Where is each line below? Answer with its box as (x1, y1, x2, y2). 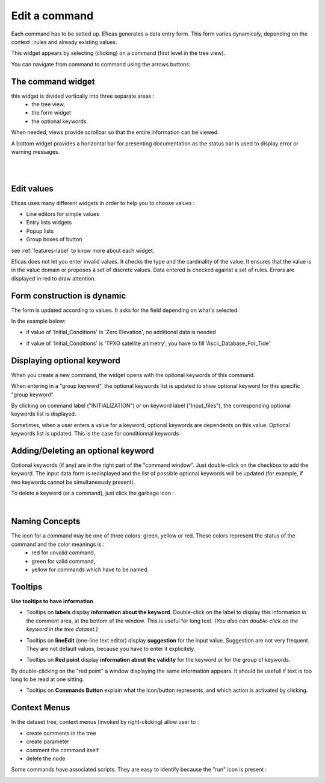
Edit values (11, 183, 54, 194)
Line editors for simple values (26, 211, 99, 218)
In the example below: (11, 317, 66, 325)
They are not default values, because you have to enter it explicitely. (26, 645, 196, 652)
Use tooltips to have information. (11, 597, 96, 604)
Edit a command (11, 9, 94, 22)
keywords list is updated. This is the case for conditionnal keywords (11, 430, 179, 437)
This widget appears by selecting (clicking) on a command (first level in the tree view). (11, 49, 226, 57)
